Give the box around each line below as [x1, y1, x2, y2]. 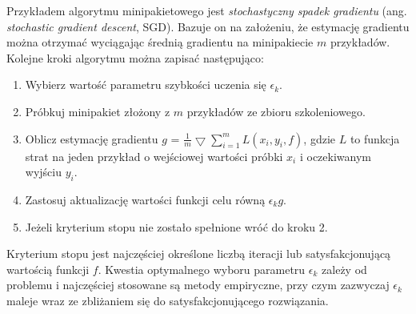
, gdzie [303, 130, 336, 147]
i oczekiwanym [299, 147, 371, 164]
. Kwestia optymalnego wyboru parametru [98, 260, 306, 277]
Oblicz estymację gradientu [25, 130, 158, 147]
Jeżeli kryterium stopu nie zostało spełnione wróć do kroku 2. [25, 218, 328, 235]
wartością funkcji [6, 260, 90, 277]
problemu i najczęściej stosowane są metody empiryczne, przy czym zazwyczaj [6, 276, 390, 293]
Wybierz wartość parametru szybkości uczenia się [25, 76, 266, 93]
